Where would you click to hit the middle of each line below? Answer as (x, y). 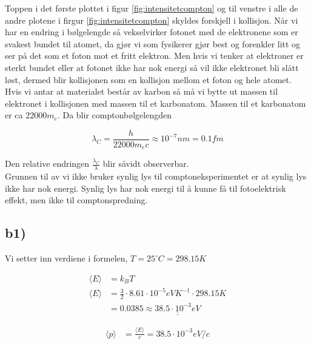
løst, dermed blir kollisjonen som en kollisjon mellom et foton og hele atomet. (148, 79)
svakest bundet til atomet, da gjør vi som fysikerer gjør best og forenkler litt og (153, 43)
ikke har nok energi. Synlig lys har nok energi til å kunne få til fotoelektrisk (145, 188)
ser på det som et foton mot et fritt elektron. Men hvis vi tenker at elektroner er (154, 56)
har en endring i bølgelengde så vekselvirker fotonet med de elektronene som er (152, 32)
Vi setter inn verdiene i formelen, (66, 258)
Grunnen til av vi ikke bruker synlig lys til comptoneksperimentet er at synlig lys (156, 176)
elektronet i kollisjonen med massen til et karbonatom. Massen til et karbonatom (155, 103)
